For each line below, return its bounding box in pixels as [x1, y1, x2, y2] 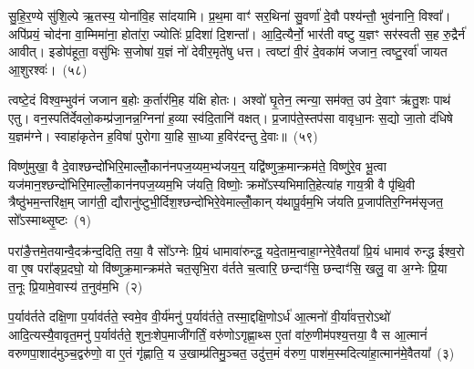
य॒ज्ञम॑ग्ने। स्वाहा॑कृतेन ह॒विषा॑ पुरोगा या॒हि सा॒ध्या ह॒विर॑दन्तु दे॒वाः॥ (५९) [8, 126, 318, 145]
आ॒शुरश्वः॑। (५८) [8, 59, 88, 78]
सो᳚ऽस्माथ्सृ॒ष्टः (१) [8, 210, 91, 229]
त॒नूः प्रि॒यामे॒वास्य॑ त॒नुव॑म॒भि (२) [8, 276, 143, 295]
